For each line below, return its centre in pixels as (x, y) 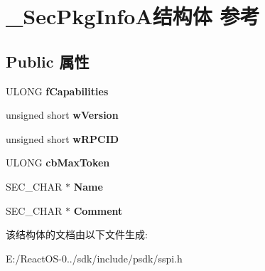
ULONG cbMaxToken (58, 163)
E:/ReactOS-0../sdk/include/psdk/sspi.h (94, 258)
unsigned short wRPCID (63, 138)
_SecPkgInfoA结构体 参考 (133, 16)
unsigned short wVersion (62, 115)
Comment (98, 210)
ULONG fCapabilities (57, 91)
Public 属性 (48, 61)
